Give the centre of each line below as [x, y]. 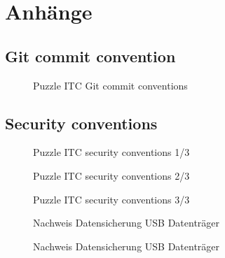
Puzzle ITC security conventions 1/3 [111, 152]
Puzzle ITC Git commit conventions [110, 85]
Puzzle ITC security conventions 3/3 [111, 199]
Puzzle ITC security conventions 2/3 [111, 175]
